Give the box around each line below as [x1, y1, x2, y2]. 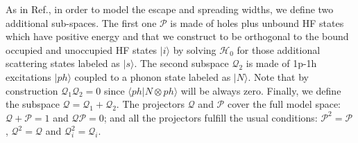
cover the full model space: [227, 97, 341, 111]
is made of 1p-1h [246, 56, 317, 70]
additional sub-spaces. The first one [6, 15, 157, 30]
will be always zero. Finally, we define [180, 83, 341, 97]
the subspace [6, 97, 60, 111]
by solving [173, 42, 216, 57]
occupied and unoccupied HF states [6, 42, 157, 57]
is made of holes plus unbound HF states [170, 15, 344, 30]
